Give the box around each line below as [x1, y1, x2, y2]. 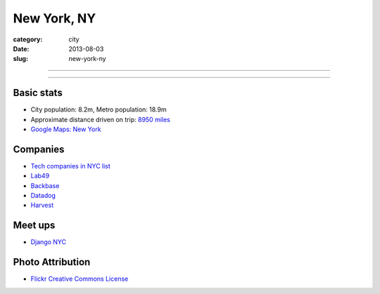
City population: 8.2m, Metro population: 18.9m [30, 105, 167, 114]
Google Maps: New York [30, 125, 101, 133]
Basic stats [13, 87, 63, 99]
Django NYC [30, 238, 67, 246]
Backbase [30, 181, 60, 189]
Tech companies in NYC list [30, 161, 110, 170]
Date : [13, 44, 30, 53]
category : [13, 35, 43, 44]
